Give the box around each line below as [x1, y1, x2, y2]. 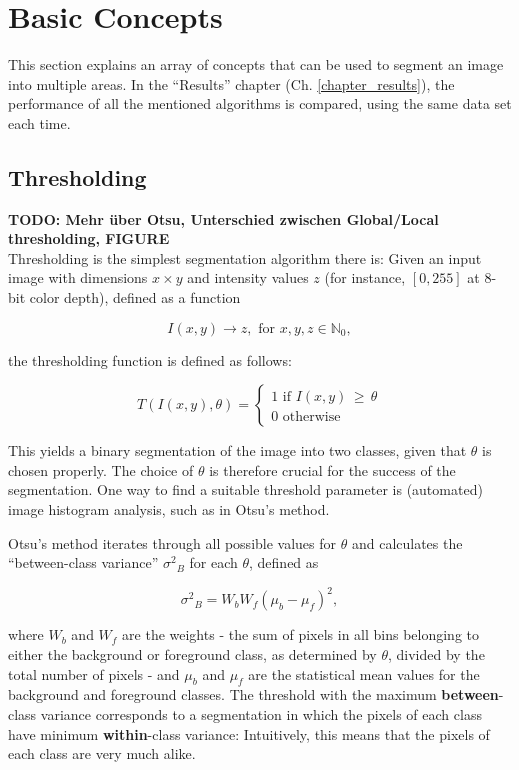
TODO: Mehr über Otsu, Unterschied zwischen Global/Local [8, 208, 439, 229]
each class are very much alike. [8, 743, 196, 764]
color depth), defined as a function [29, 287, 241, 308]
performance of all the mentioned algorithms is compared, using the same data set [8, 93, 512, 114]
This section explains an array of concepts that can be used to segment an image [8, 54, 504, 75]
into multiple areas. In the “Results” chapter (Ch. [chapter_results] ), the [8, 73, 455, 94]
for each [189, 552, 238, 573]
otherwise [282, 410, 341, 425]
